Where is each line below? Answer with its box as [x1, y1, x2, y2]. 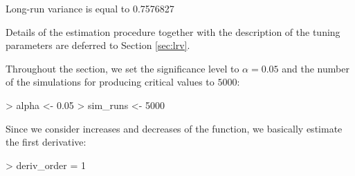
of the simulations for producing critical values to [6, 75, 215, 89]
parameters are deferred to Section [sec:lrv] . [6, 38, 190, 52]
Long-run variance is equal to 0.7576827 [6, 1, 174, 15]
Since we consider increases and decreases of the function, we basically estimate [6, 121, 343, 135]
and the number [282, 61, 349, 75]
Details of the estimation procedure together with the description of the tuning [6, 24, 340, 39]
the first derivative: [6, 135, 87, 149]
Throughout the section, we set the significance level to [6, 61, 239, 75]
